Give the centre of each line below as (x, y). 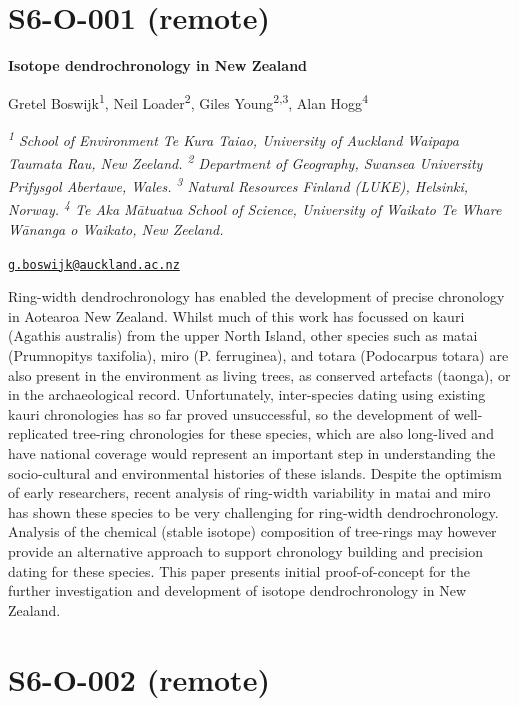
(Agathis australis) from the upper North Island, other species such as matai (243, 335)
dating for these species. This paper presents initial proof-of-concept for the (239, 570)
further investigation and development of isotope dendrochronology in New (237, 590)
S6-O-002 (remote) (139, 678)
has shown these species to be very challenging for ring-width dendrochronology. (253, 511)
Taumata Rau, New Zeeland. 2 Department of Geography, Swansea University (245, 161)
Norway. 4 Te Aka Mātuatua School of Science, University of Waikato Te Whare (255, 208)
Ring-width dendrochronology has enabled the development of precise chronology (256, 296)
